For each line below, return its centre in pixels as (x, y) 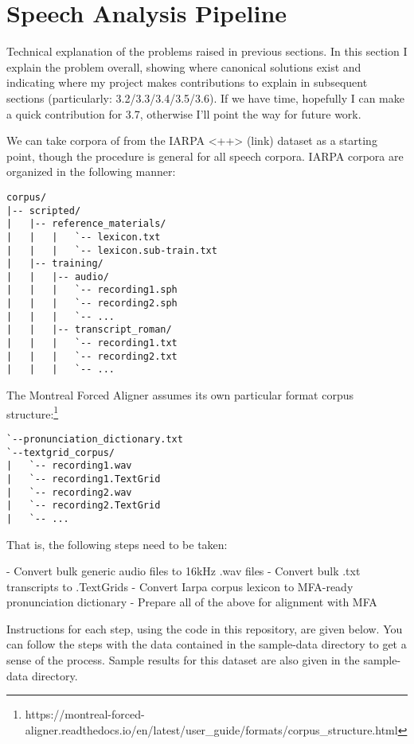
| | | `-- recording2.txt (92, 356)
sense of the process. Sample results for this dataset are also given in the (183, 660)
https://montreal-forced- (85, 714)
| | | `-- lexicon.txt (84, 237)
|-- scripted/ (44, 210)
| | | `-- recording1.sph (92, 290)
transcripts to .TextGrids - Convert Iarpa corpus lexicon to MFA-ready (180, 586)
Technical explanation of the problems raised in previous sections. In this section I (207, 51)
